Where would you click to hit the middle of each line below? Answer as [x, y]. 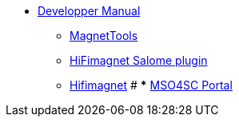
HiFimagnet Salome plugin [139, 60]
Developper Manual [89, 11]
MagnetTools [104, 36]
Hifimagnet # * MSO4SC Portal [151, 85]
